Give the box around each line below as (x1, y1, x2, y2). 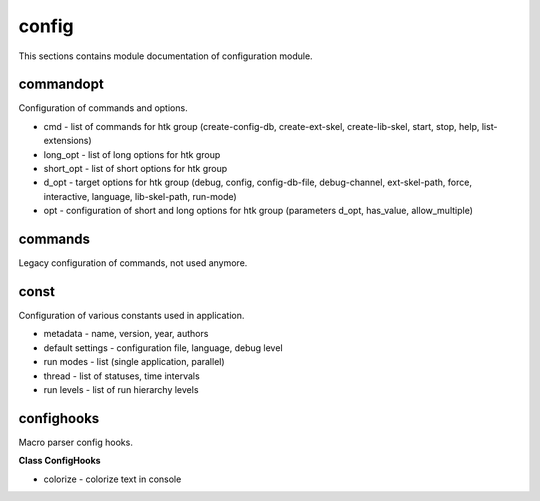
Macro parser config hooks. (18, 436, 134, 448)
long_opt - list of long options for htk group (43, 148, 221, 160)
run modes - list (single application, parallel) (43, 356, 225, 368)
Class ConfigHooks (18, 455, 101, 467)
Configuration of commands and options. (18, 102, 189, 114)
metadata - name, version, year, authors (43, 328, 209, 340)
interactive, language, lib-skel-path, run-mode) (43, 190, 237, 202)
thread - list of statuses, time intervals (43, 370, 200, 382)
